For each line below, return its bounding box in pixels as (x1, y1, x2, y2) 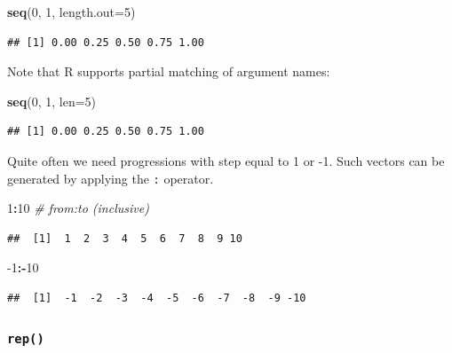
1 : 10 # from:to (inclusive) (7, 199, 149, 217)
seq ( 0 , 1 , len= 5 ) (7, 91, 97, 110)
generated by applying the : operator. (7, 169, 214, 187)
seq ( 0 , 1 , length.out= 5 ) (7, 3, 136, 20)
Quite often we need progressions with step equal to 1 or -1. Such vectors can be (7, 151, 445, 169)
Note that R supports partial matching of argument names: (7, 62, 330, 81)
